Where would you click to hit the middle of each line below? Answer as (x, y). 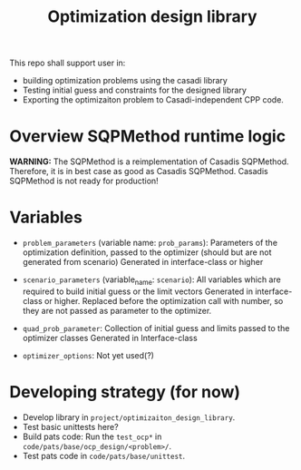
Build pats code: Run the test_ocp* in (92, 436)
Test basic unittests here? (71, 426)
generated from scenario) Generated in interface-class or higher (143, 262)
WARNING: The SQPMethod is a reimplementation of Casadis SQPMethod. (149, 162)
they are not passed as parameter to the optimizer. (117, 310)
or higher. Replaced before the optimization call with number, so (164, 300)
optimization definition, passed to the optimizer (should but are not (147, 252)
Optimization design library (152, 17)
